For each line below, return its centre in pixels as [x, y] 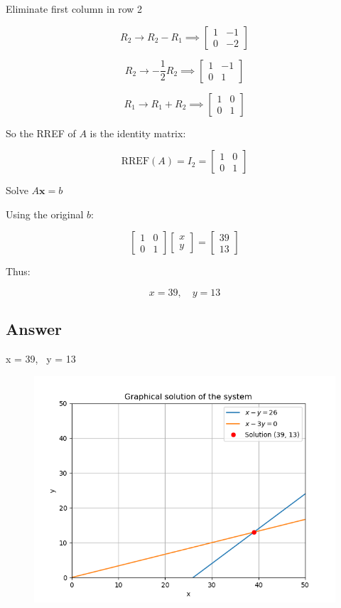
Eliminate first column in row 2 [74, 9]
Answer [34, 329]
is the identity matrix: [138, 133]
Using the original [45, 214]
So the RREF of [41, 133]
